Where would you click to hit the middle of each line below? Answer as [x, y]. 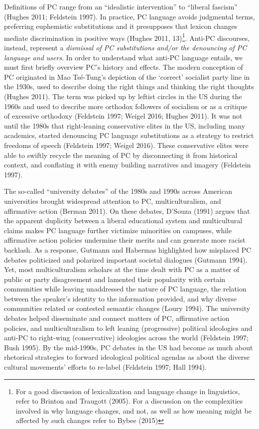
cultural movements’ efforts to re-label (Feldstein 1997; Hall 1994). [105, 367]
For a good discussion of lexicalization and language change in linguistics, [128, 391]
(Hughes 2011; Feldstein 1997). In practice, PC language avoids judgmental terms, [129, 16]
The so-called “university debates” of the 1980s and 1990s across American [118, 191]
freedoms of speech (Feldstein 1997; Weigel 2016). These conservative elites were [126, 145]
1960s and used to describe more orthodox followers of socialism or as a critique [126, 106]
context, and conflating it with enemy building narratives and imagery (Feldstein [128, 165]
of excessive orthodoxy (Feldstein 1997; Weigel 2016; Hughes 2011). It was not [123, 116]
